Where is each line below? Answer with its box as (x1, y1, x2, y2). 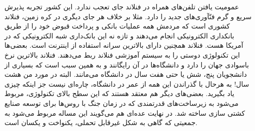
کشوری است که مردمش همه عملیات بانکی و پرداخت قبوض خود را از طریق (4, 21, 230, 31)
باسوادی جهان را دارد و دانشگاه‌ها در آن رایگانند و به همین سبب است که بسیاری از (4, 59, 249, 69)
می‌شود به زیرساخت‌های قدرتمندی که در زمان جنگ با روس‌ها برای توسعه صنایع (4, 98, 239, 108)
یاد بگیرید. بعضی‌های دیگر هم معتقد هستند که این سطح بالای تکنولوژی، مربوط (4, 88, 235, 98)
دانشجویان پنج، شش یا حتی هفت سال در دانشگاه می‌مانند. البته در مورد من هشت (4, 69, 247, 79)
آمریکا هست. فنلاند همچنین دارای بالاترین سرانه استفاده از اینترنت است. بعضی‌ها (4, 40, 244, 50)
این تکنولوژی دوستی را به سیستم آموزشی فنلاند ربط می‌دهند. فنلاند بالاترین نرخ (4, 49, 240, 60)
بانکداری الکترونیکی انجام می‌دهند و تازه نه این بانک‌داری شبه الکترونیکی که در (4, 30, 234, 40)
